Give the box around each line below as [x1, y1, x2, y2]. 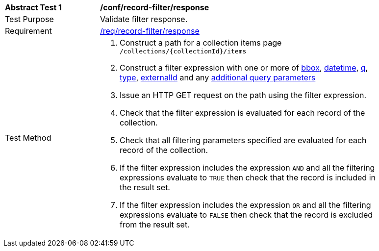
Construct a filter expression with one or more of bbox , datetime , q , [120, 63, 368, 73]
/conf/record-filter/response [100, 2, 209, 12]
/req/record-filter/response [100, 26, 200, 36]
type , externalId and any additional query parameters [120, 73, 316, 82]
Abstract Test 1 [5, 2, 62, 12]
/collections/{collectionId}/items [120, 48, 247, 55]
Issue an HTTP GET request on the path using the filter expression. [120, 90, 367, 100]
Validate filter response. [100, 14, 188, 24]
